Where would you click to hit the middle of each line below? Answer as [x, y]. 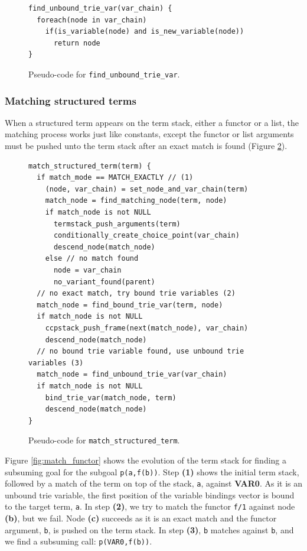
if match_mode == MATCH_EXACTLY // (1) [115, 178]
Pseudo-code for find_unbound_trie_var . [104, 74]
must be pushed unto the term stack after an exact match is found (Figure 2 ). [146, 146]
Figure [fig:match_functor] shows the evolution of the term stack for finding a [146, 460]
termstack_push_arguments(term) [117, 224]
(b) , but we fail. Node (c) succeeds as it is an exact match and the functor [141, 518]
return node [77, 43]
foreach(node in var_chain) [92, 20]
